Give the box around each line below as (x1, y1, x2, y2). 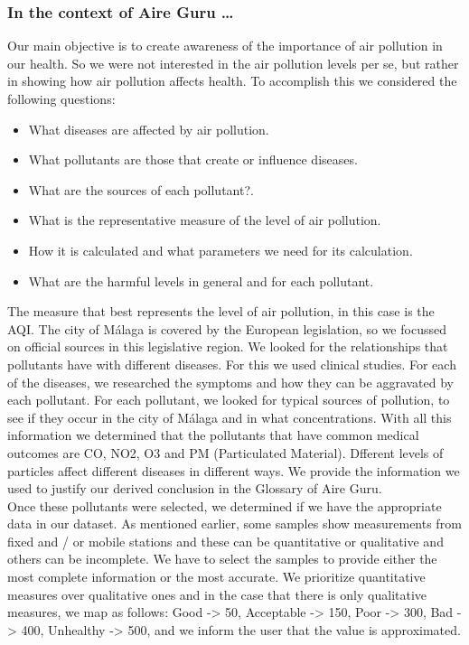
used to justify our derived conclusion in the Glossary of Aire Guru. (7, 479, 382, 498)
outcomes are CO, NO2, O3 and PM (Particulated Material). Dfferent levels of (7, 443, 444, 462)
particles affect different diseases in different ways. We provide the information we (7, 461, 460, 480)
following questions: (7, 89, 116, 107)
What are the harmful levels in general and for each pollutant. (28, 271, 374, 290)
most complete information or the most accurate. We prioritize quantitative (7, 567, 426, 586)
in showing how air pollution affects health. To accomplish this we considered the (7, 71, 457, 90)
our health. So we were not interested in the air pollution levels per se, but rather (7, 53, 459, 72)
